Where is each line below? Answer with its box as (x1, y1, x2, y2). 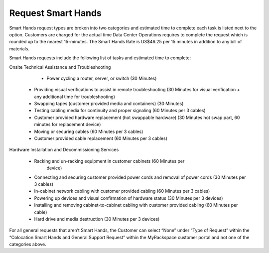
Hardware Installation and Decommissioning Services (9, 147, 119, 153)
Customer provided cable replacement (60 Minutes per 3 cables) (34, 135, 168, 141)
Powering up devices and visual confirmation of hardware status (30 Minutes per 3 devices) (34, 195, 223, 201)
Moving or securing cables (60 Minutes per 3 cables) (34, 128, 143, 134)
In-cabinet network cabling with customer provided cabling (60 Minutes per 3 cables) (34, 188, 210, 194)
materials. (9, 45, 30, 52)
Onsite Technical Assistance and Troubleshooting (9, 64, 111, 70)
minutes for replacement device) (34, 122, 101, 127)
